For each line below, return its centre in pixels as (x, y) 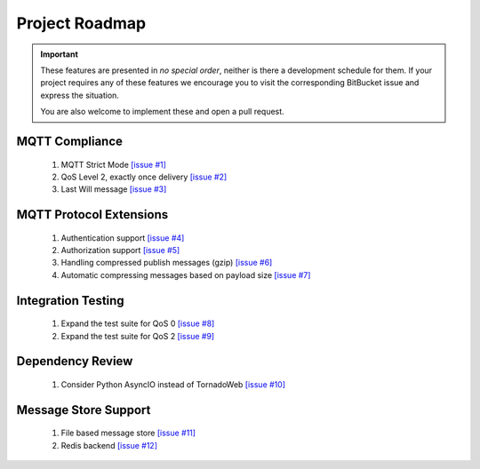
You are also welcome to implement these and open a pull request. (162, 112)
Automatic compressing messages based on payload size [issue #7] (186, 274)
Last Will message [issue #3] (114, 189)
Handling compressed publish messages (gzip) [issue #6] (167, 263)
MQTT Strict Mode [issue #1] (113, 164)
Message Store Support (84, 410)
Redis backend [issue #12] (109, 445)
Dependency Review (75, 361)
